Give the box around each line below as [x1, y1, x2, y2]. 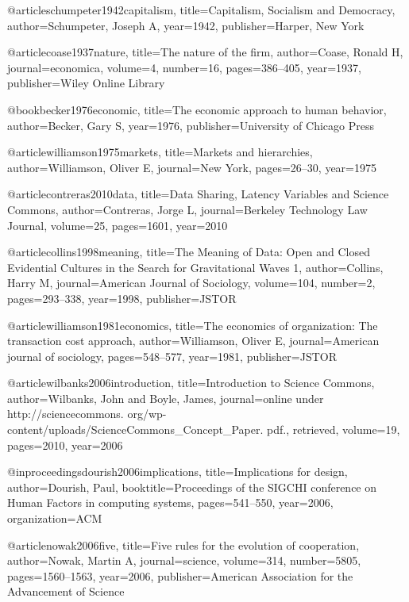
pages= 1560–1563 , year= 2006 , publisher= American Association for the [7, 567, 353, 584]
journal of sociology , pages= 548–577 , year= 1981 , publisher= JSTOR [7, 347, 337, 364]
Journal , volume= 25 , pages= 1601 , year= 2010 [7, 217, 228, 233]
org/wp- [127, 405, 167, 422]
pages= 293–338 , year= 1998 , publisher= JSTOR [7, 289, 237, 306]
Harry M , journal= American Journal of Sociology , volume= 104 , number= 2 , [7, 274, 376, 291]
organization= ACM [7, 510, 102, 527]
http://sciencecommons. [7, 405, 124, 422]
